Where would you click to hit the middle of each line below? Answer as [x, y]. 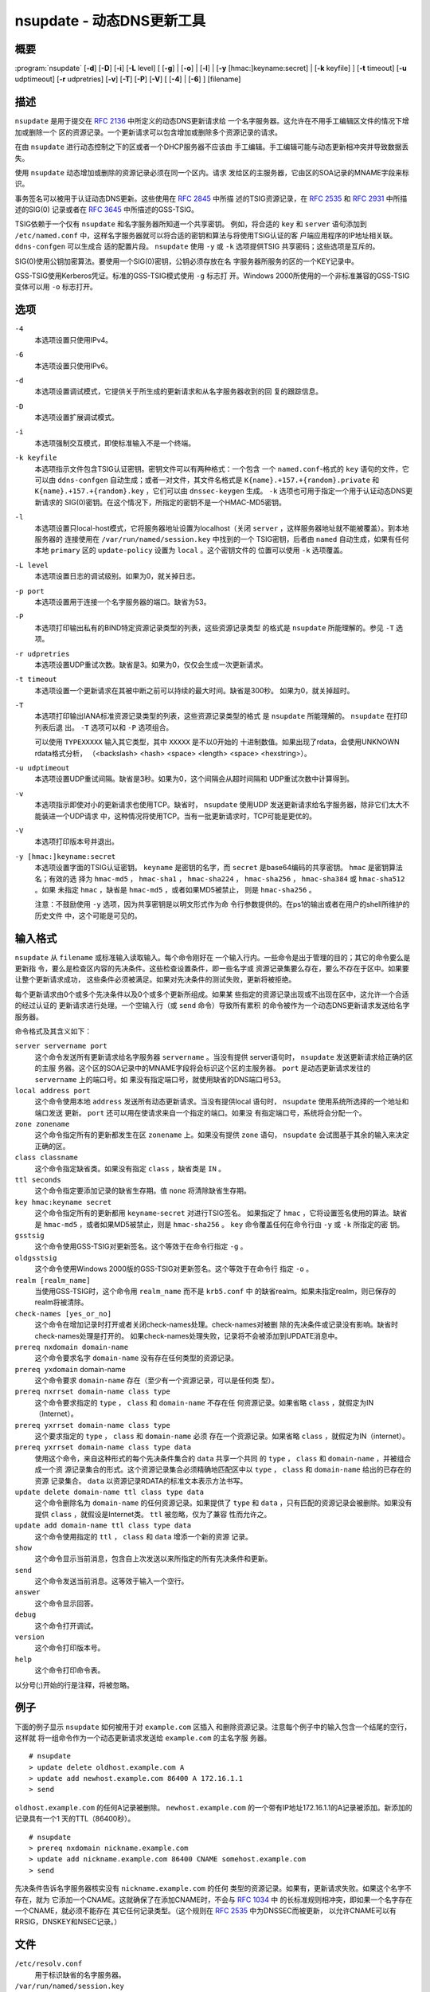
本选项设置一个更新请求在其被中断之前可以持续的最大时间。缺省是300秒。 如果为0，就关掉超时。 [194, 690]
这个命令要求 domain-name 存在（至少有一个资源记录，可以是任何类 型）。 [156, 1380]
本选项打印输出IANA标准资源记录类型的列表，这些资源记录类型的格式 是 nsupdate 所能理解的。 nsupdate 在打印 [221, 716]
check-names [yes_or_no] [63, 1314]
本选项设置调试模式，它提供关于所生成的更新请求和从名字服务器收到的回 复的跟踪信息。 [178, 391]
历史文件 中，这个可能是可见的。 [88, 916]
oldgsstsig [36, 1258]
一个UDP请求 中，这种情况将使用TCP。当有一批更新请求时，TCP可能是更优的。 [186, 816]
